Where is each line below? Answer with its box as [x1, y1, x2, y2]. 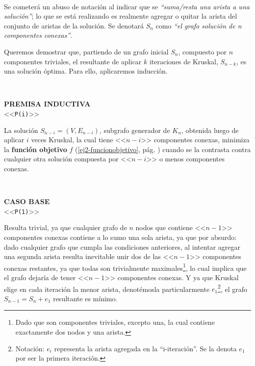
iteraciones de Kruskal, [149, 56, 218, 66]
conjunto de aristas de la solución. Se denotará [4, 20, 144, 30]
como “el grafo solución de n [155, 20, 242, 30]
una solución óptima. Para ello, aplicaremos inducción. [4, 66, 168, 76]
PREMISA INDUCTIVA [4, 99, 91, 109]
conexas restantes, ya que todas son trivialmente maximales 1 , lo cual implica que [4, 261, 247, 273]
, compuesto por [178, 46, 227, 56]
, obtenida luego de [181, 125, 239, 135]
